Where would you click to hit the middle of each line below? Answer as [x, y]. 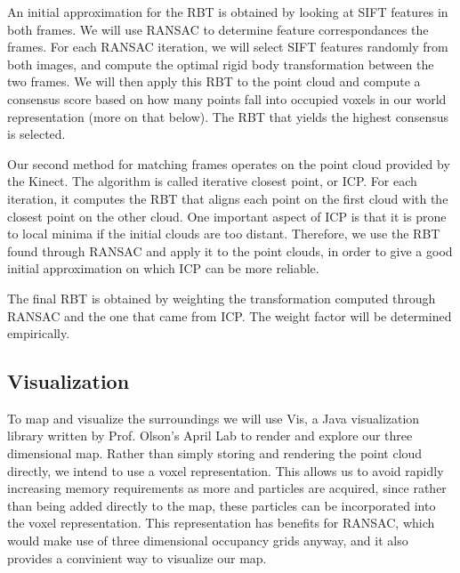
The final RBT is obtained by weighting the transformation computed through [222, 298]
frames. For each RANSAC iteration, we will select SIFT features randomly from [228, 47]
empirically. [39, 333]
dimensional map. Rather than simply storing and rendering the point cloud [215, 453]
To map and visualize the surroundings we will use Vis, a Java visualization [214, 418]
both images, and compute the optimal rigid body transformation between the [221, 64]
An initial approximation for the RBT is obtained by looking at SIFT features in [228, 12]
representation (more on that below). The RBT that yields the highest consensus [228, 116]
